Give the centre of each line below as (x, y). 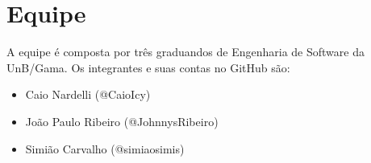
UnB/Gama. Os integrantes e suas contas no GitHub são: (148, 67)
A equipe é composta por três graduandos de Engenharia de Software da (185, 52)
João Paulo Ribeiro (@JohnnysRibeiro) (122, 121)
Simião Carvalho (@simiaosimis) (105, 148)
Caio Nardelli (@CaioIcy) (88, 94)
